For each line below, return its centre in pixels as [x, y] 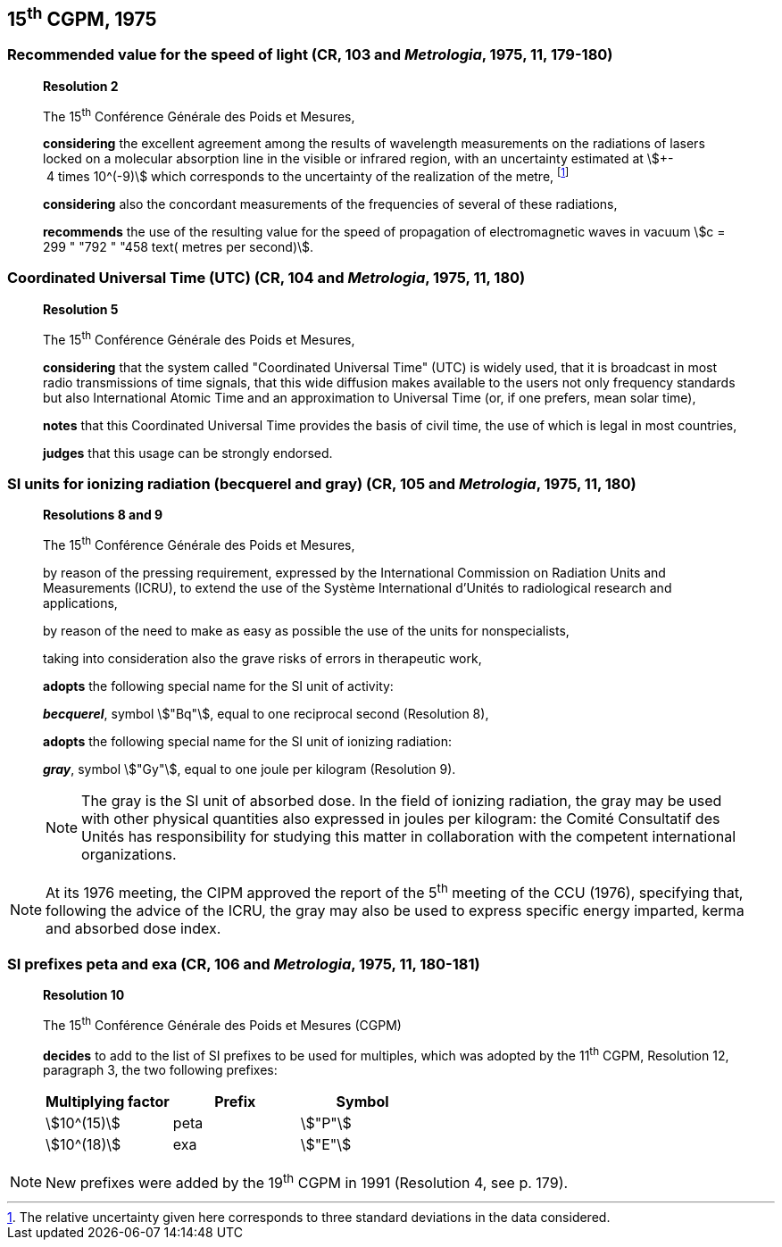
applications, [80, 603]
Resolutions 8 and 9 [103, 515]
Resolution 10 [84, 995]
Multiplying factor [108, 1102]
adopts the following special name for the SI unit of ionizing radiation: [248, 741]
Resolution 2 [81, 86]
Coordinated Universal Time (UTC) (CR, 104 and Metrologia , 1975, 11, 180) [266, 278]
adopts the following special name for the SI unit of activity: [218, 686]
